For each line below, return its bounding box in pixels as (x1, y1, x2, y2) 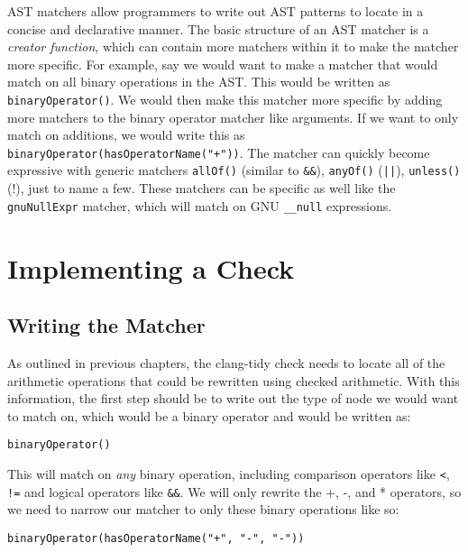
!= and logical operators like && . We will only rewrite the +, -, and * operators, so (7, 482, 462, 501)
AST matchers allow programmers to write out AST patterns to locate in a (7, 2, 424, 20)
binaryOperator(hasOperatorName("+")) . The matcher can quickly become (7, 143, 430, 161)
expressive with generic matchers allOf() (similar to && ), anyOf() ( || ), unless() (7, 161, 461, 179)
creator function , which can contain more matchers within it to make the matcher (7, 37, 459, 56)
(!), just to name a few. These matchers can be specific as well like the (7, 179, 396, 198)
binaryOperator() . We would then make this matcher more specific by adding (7, 89, 443, 108)
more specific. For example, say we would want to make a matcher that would (7, 54, 438, 73)
